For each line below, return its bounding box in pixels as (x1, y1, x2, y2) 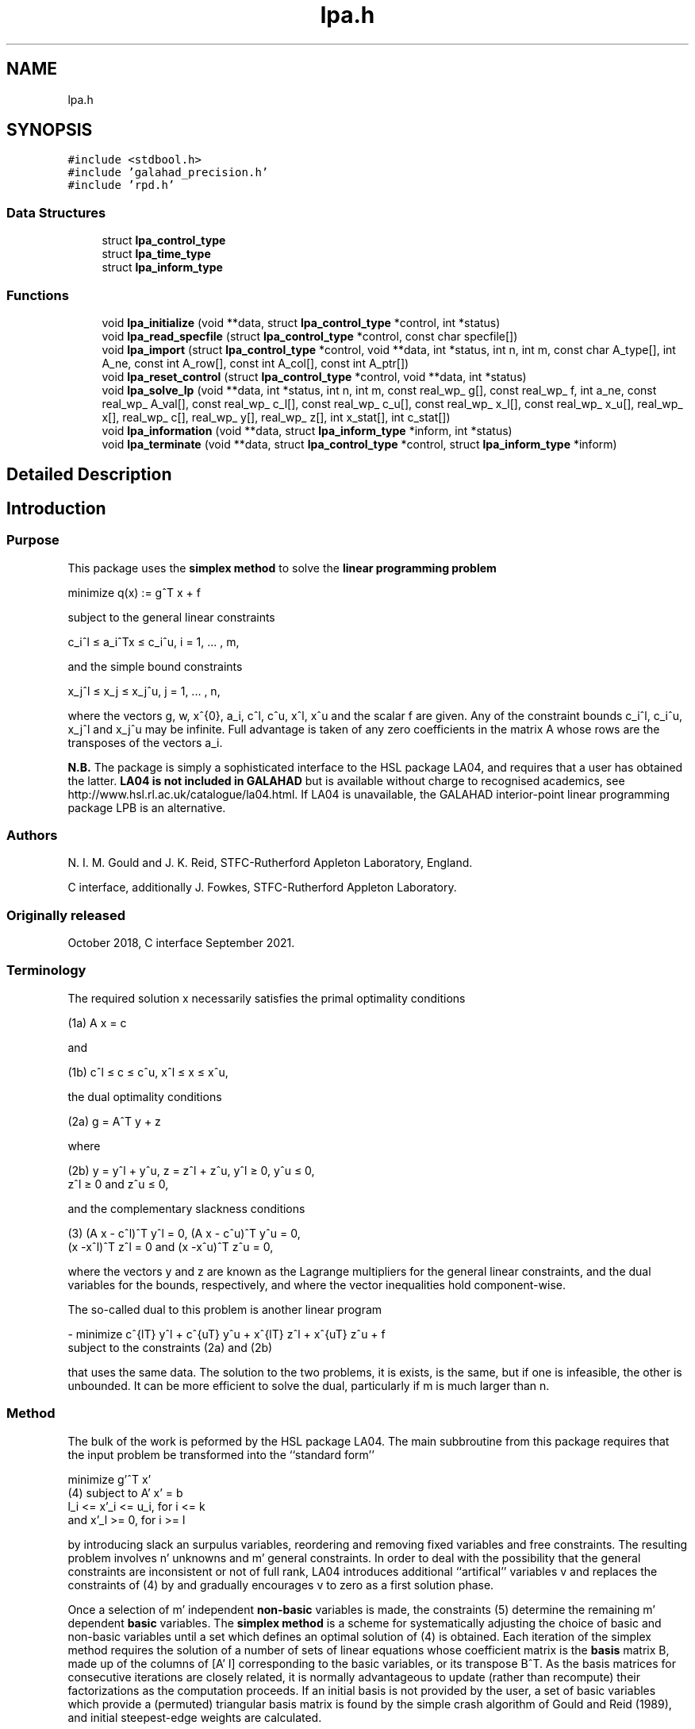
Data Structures (6, 204, 106, 221)
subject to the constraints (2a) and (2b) (67, 1340, 273, 1354)
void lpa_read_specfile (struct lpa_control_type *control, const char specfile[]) (102, 329, 518, 343)
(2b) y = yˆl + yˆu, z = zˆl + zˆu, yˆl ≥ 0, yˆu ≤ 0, (67, 1163, 315, 1177)
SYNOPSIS (6, 120, 93, 141)
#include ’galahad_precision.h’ (67, 166, 269, 179)
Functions (6, 287, 69, 303)
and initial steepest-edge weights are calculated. (67, 1710, 322, 1724)
